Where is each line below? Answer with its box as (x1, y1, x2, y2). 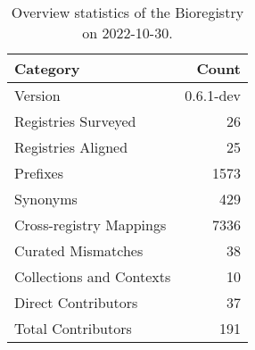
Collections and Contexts (14, 266, 171, 287)
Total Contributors (14, 318, 132, 338)
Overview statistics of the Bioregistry (11, 2, 244, 22)
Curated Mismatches (14, 240, 144, 261)
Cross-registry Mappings (14, 214, 167, 235)
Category (14, 58, 80, 79)
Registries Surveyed (14, 111, 136, 131)
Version (14, 85, 61, 105)
